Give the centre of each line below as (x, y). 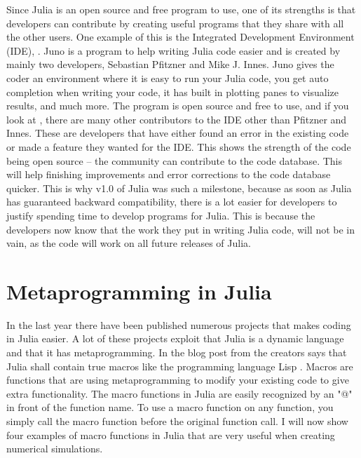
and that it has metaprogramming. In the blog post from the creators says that (177, 352)
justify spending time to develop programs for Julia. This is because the (161, 215)
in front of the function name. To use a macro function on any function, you (170, 407)
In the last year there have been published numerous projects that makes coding (179, 324)
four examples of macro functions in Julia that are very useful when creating (171, 435)
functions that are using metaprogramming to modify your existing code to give (178, 380)
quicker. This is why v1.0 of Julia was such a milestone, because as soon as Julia (179, 188)
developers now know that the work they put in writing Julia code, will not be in (181, 229)
